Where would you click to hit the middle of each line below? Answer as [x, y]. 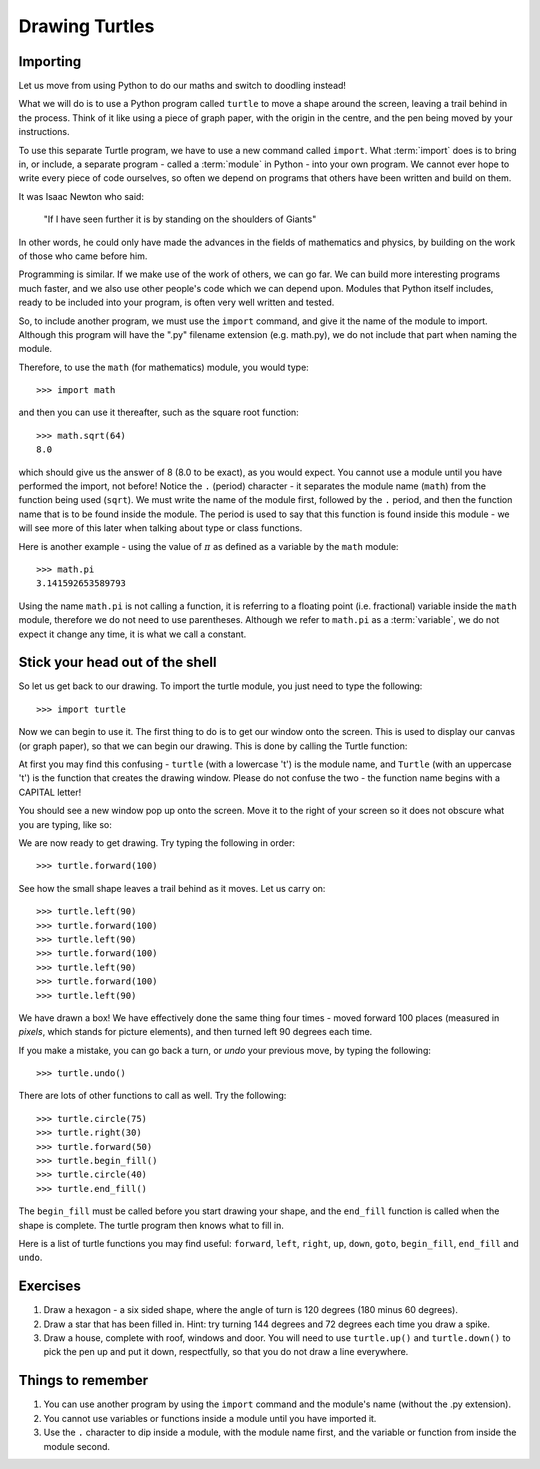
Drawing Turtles [86, 26]
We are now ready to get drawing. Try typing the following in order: [156, 842]
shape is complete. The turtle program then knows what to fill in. [151, 1225]
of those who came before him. [83, 256]
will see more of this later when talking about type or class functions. [160, 528]
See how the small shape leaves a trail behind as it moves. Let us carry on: [172, 888]
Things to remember [83, 1380]
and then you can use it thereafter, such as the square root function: [158, 412]
